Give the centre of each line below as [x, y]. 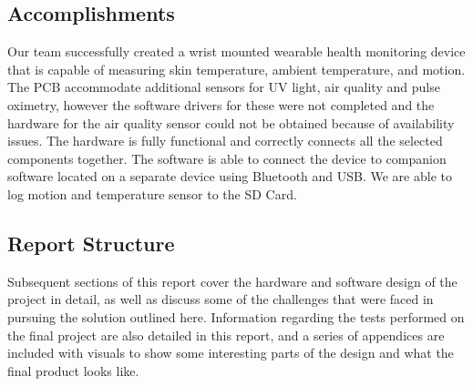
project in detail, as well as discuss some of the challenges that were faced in [221, 299]
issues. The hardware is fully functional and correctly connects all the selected [225, 141]
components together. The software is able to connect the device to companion [227, 158]
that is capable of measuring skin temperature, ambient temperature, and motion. [236, 69]
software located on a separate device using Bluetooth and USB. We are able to [230, 176]
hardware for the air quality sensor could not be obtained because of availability [231, 122]
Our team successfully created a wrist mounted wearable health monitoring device [236, 51]
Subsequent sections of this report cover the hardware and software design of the [232, 281]
